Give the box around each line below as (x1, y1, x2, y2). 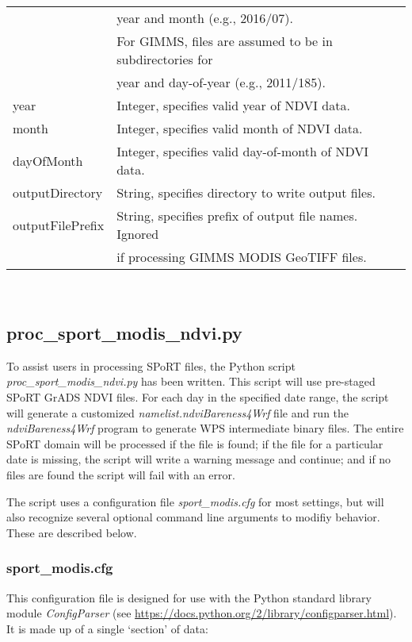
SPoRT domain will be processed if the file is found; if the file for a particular (6, 435, 383, 452)
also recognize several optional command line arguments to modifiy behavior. (6, 509, 380, 525)
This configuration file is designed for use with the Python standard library (6, 589, 372, 605)
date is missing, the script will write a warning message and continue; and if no (6, 451, 391, 467)
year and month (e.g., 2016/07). (116, 9, 293, 27)
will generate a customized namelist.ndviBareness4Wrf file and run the (6, 404, 349, 421)
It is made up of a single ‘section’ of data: (6, 620, 208, 636)
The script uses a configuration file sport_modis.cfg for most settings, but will (6, 493, 384, 509)
